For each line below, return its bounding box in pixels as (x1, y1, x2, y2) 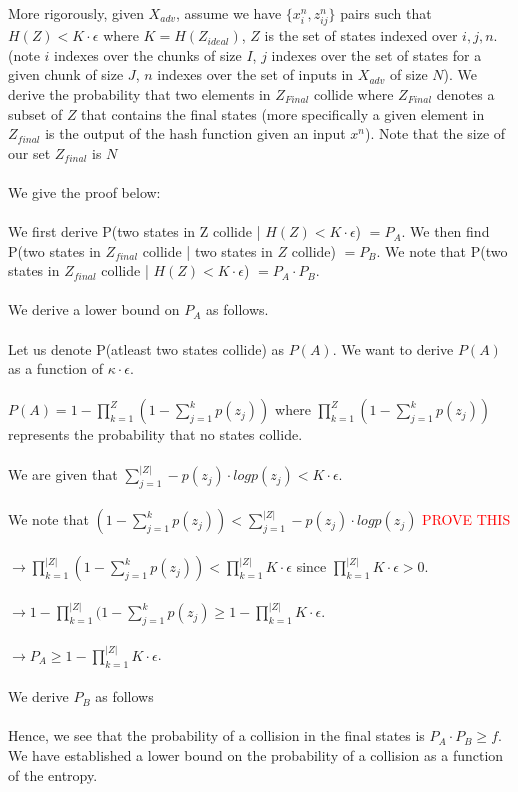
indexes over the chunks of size (54, 44, 242, 65)
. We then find (401, 221, 490, 242)
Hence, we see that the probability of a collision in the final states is (8, 725, 425, 746)
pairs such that (340, 3, 432, 23)
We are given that (8, 464, 118, 485)
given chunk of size (8, 64, 124, 85)
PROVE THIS (422, 509, 511, 530)
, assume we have (176, 3, 282, 23)
